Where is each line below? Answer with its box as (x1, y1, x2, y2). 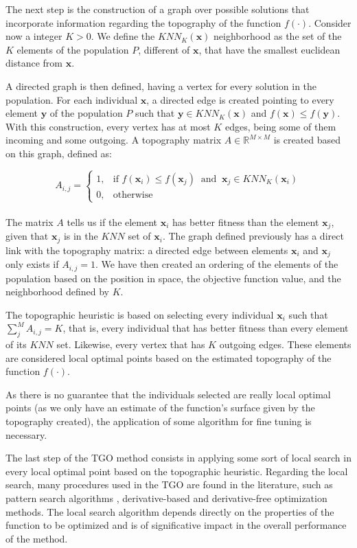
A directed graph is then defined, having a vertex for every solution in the (5, 78, 317, 93)
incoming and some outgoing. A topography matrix (5, 133, 222, 147)
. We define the (91, 29, 155, 43)
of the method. (5, 531, 68, 545)
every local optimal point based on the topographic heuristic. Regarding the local (5, 464, 348, 478)
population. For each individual (5, 92, 138, 106)
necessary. (5, 427, 47, 442)
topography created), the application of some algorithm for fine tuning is (5, 414, 312, 429)
